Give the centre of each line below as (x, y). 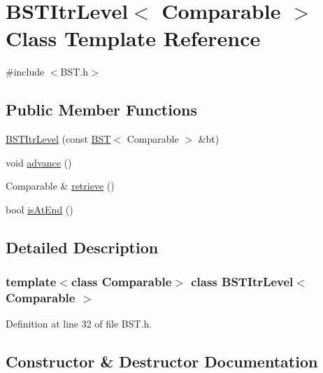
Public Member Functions (101, 110)
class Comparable (121, 282)
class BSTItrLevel (242, 282)
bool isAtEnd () (40, 209)
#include (25, 72)
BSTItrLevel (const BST (58, 139)
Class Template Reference (133, 38)
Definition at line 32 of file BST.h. (79, 324)
